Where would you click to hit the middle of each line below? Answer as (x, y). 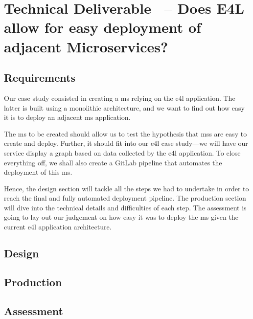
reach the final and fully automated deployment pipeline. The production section (125, 198)
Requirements (40, 78)
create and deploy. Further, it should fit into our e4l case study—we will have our (126, 143)
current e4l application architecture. (58, 227)
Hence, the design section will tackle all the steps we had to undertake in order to (126, 188)
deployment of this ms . (38, 172)
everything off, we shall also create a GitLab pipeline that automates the (113, 162)
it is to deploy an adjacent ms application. (67, 117)
